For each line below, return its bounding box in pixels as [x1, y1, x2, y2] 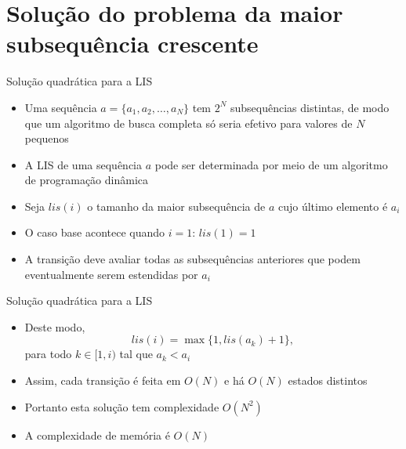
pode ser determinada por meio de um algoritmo [154, 156, 388, 172]
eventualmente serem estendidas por [24, 266, 198, 282]
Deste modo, [24, 318, 85, 335]
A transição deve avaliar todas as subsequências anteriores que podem [24, 251, 361, 267]
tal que [119, 346, 153, 362]
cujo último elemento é [277, 197, 388, 214]
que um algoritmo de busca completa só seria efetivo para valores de [24, 114, 353, 131]
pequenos [24, 130, 69, 147]
